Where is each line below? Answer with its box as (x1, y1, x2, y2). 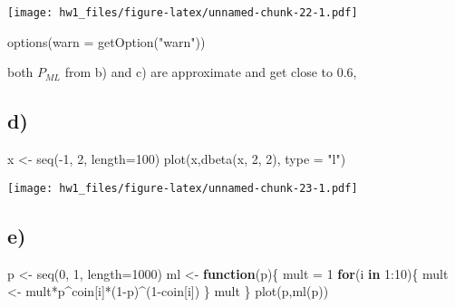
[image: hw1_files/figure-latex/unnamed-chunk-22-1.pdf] (7, 6, 358, 19)
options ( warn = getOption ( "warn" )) (7, 32, 206, 51)
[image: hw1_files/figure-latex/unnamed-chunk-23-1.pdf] (7, 181, 358, 195)
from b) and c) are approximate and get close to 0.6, (64, 62, 357, 82)
